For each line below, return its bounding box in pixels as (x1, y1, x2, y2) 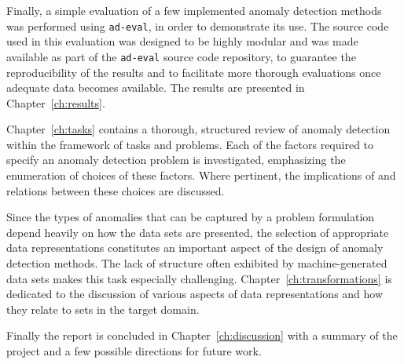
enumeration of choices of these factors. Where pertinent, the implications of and (6, 167, 396, 184)
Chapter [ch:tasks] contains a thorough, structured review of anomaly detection (6, 121, 391, 137)
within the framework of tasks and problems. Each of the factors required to (6, 136, 374, 152)
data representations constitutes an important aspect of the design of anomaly (6, 239, 384, 256)
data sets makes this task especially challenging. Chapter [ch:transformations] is (6, 270, 392, 286)
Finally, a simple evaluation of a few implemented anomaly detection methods (6, 2, 382, 18)
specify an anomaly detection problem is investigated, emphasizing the (6, 151, 346, 168)
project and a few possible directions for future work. (6, 343, 262, 359)
